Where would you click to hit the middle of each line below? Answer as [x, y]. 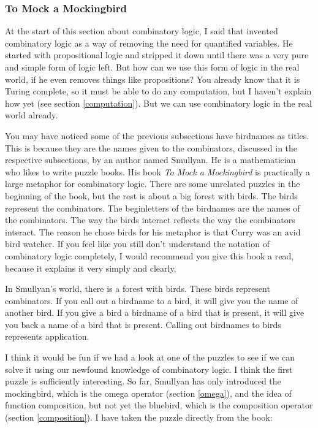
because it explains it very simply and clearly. [91, 268]
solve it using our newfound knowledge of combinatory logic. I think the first [149, 369]
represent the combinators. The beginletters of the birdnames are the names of [153, 208]
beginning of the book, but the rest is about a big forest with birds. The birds [151, 195]
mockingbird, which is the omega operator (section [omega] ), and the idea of [148, 393]
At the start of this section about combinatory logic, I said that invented [142, 31]
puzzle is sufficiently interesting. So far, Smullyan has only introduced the [143, 381]
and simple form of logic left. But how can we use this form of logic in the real [152, 67]
